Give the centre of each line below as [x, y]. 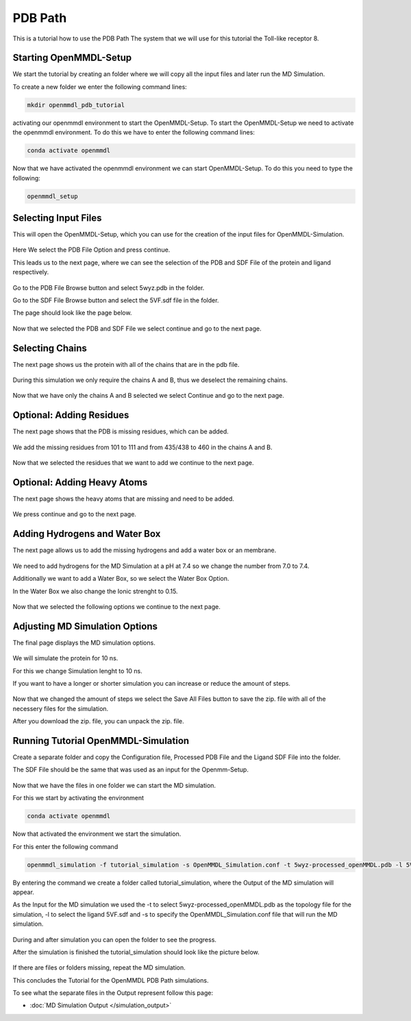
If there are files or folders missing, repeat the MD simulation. [99, 968]
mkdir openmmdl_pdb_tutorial [76, 105]
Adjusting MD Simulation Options [85, 626]
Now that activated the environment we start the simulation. [97, 834]
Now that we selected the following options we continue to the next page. [116, 606]
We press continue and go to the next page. [75, 514]
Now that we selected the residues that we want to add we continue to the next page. [133, 463]
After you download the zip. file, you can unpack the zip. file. [98, 721]
